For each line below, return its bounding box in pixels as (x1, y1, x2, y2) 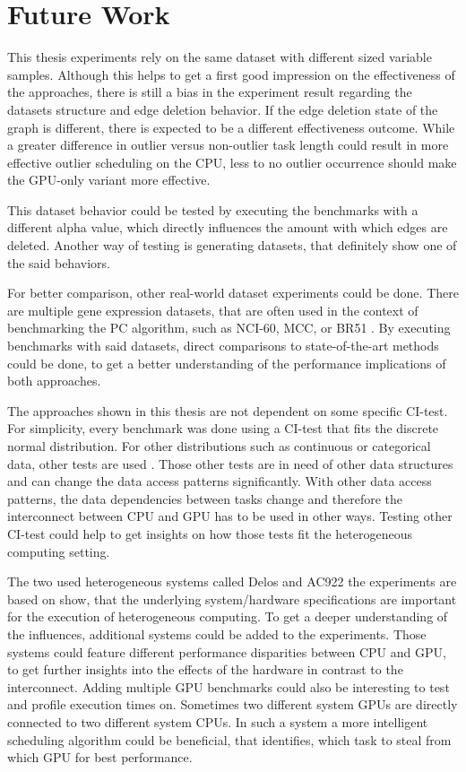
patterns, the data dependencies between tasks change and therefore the (7, 489, 403, 507)
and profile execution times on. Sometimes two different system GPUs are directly (7, 695, 458, 714)
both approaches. (7, 371, 101, 390)
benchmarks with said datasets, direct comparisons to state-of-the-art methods (7, 336, 439, 355)
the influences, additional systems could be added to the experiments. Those (7, 624, 427, 643)
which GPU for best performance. (7, 748, 193, 767)
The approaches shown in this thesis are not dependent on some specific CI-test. (7, 401, 448, 420)
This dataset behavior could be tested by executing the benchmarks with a (7, 200, 419, 219)
